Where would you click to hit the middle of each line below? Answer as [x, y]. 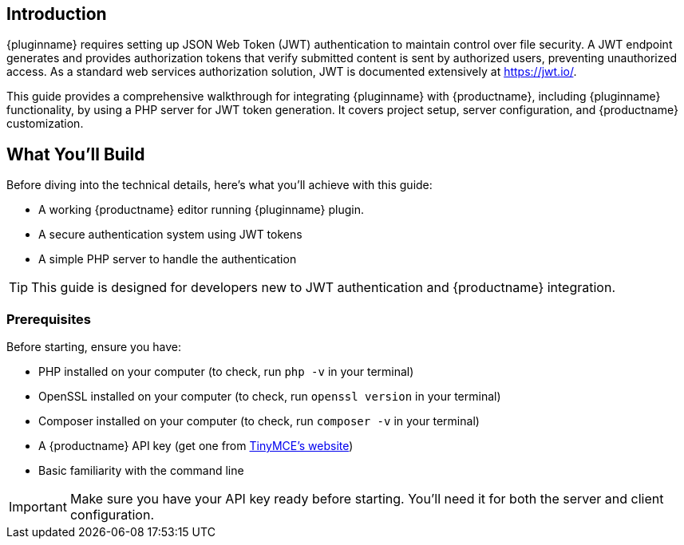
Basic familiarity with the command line [141, 471]
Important [38, 507]
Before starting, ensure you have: [94, 347]
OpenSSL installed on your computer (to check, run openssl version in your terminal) [270, 397]
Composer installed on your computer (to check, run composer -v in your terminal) [259, 421]
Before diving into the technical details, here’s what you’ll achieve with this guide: [219, 185]
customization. [45, 124]
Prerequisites [49, 319]
